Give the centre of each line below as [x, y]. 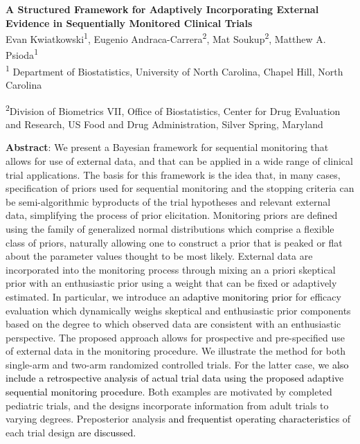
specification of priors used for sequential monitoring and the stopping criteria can [180, 188]
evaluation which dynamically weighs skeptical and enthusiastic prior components [178, 310]
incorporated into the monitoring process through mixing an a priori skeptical [171, 269]
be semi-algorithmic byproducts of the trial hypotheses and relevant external [168, 201]
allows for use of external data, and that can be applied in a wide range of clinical [179, 160]
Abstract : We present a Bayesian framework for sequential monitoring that [167, 147]
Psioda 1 [22, 54]
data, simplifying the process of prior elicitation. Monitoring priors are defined [172, 215]
